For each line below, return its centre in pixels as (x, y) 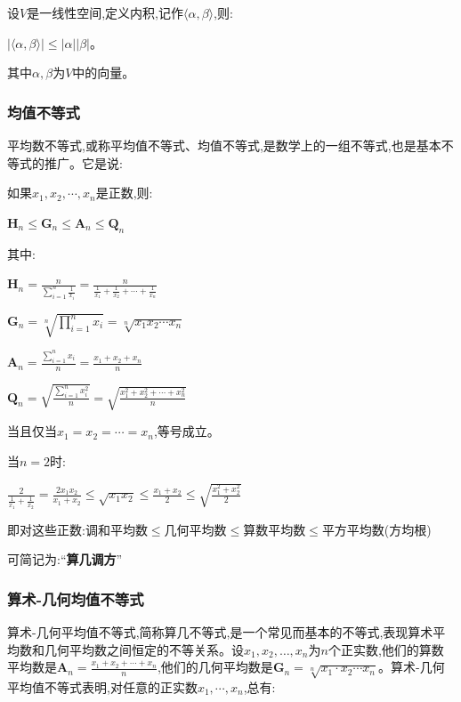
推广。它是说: (83, 162)
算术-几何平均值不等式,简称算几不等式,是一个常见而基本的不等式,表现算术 (220, 631)
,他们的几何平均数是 (215, 667)
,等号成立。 (186, 431)
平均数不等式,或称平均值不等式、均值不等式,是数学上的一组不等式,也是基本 (224, 145)
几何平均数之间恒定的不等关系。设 (144, 649)
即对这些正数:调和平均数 (77, 529)
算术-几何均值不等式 (76, 598)
